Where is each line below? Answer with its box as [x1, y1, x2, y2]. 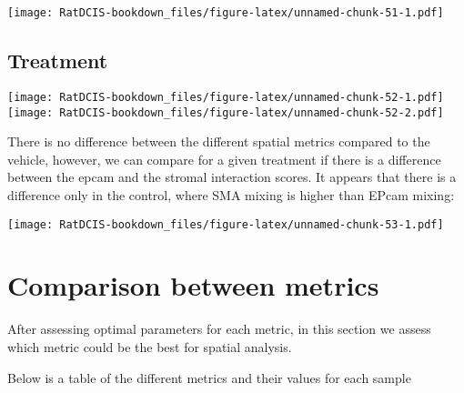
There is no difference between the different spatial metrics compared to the [7, 132, 430, 151]
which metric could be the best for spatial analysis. [7, 337, 292, 356]
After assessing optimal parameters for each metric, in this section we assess [7, 319, 431, 338]
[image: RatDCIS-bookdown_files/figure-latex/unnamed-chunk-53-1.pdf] [7, 217, 444, 231]
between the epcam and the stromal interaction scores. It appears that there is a [7, 167, 457, 186]
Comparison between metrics [7, 267, 379, 304]
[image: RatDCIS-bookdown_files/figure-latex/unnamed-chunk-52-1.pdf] [7, 90, 444, 104]
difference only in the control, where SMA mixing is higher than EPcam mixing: [7, 185, 455, 204]
